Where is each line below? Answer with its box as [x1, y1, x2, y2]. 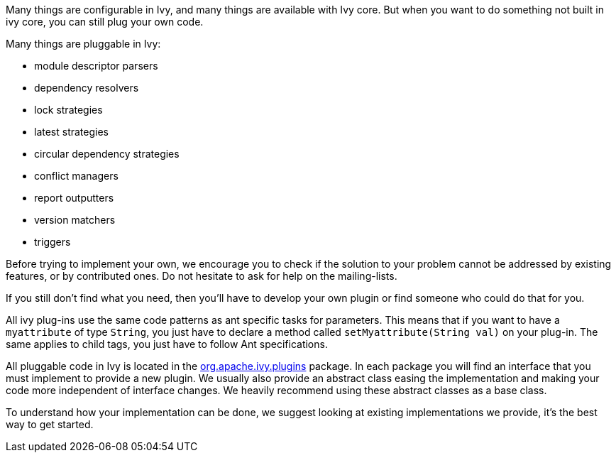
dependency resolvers [34, 82, 139, 94]
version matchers [34, 214, 116, 226]
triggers [34, 236, 71, 248]
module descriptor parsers [34, 60, 158, 72]
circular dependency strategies [34, 148, 180, 160]
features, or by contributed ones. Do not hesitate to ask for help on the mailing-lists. [6, 270, 397, 282]
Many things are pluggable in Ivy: [6, 38, 161, 50]
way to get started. [6, 418, 94, 430]
